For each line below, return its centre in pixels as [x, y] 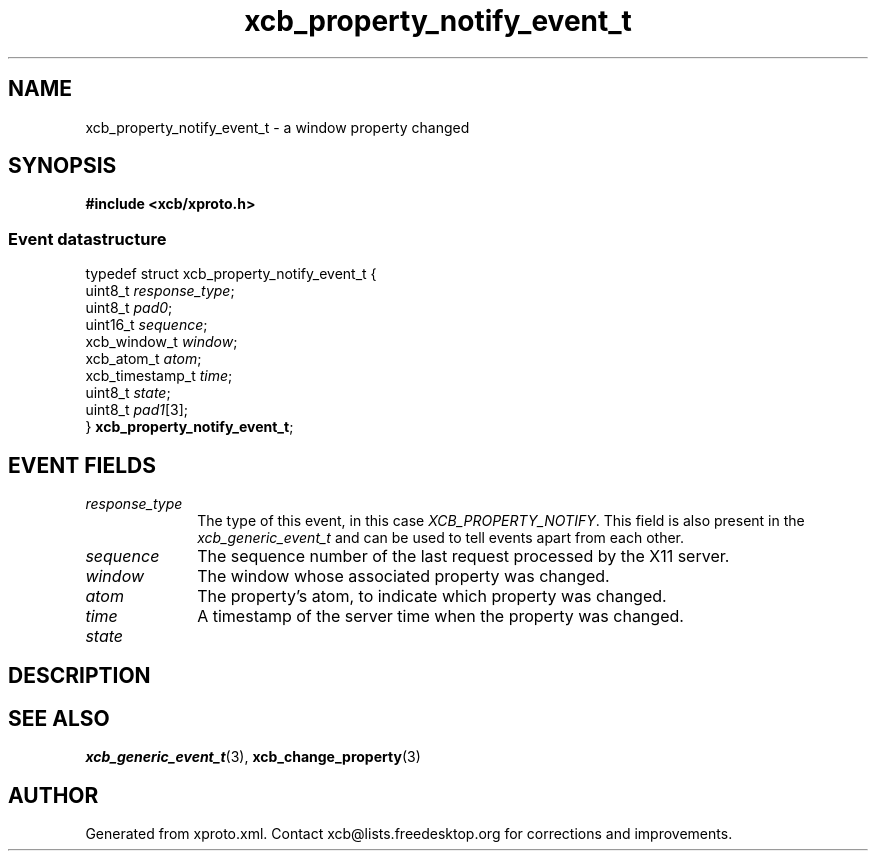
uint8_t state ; [128, 393]
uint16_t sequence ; [146, 325]
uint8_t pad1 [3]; [137, 410]
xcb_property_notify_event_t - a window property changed [277, 127]
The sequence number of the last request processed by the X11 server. [463, 556]
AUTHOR [53, 795]
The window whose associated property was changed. [403, 576]
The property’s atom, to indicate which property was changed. [432, 596]
